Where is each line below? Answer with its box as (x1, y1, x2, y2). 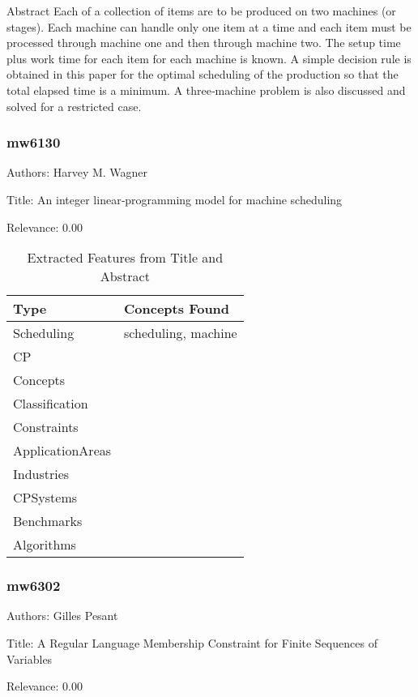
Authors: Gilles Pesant (6, 607, 118, 624)
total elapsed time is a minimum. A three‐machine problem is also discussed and (6, 81, 406, 98)
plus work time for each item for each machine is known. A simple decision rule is (6, 49, 412, 66)
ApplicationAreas (13, 441, 112, 460)
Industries (13, 464, 70, 484)
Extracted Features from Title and (27, 248, 224, 267)
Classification (13, 394, 88, 413)
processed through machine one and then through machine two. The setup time (6, 34, 401, 51)
